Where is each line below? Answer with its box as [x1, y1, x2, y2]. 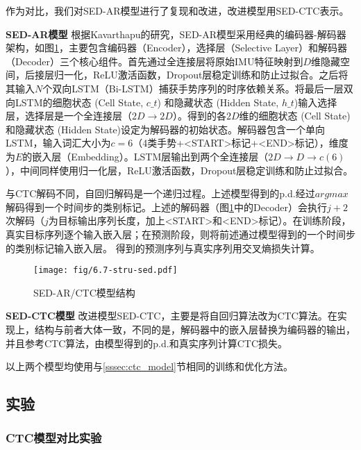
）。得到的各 [172, 108, 226, 123]
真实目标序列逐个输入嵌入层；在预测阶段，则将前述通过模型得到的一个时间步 [6, 226, 355, 241]
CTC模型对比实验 [6, 429, 102, 447]
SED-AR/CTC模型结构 [33, 285, 135, 299]
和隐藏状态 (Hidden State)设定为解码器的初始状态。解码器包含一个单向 [6, 122, 326, 136]
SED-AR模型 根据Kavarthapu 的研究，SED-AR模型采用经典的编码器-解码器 [6, 26, 346, 41]
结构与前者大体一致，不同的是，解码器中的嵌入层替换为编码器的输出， [34, 322, 355, 336]
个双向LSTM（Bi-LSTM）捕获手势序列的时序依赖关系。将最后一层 [42, 81, 344, 95]
